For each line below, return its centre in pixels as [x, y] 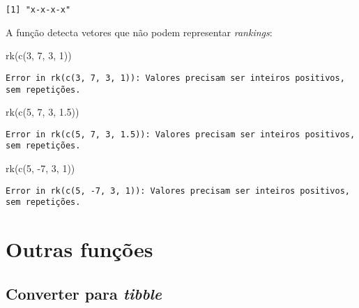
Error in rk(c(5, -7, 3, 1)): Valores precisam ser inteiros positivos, [178, 191]
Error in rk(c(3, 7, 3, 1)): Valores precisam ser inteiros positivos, [175, 78]
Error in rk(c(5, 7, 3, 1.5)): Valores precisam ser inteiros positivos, [181, 134]
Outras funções [79, 249]
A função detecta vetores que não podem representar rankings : [139, 32]
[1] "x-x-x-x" [38, 10]
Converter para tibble [84, 293]
